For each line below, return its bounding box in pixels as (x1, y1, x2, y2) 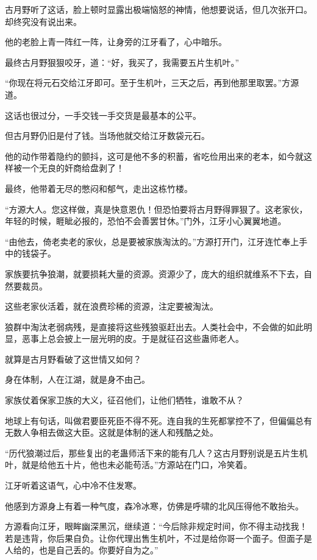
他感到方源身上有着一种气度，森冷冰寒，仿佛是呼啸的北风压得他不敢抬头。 (5, 499, 304, 512)
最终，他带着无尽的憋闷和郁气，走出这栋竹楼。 (5, 182, 193, 194)
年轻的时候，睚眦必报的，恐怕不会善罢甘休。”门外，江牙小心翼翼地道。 (5, 214, 287, 227)
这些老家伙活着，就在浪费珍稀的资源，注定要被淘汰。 (5, 300, 218, 313)
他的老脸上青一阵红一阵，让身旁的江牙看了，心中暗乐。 (5, 35, 227, 48)
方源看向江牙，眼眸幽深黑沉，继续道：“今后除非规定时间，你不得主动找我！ (5, 520, 308, 533)
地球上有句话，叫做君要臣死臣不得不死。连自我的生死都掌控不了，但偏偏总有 (5, 414, 312, 427)
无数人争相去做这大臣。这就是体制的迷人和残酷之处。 (5, 426, 218, 439)
